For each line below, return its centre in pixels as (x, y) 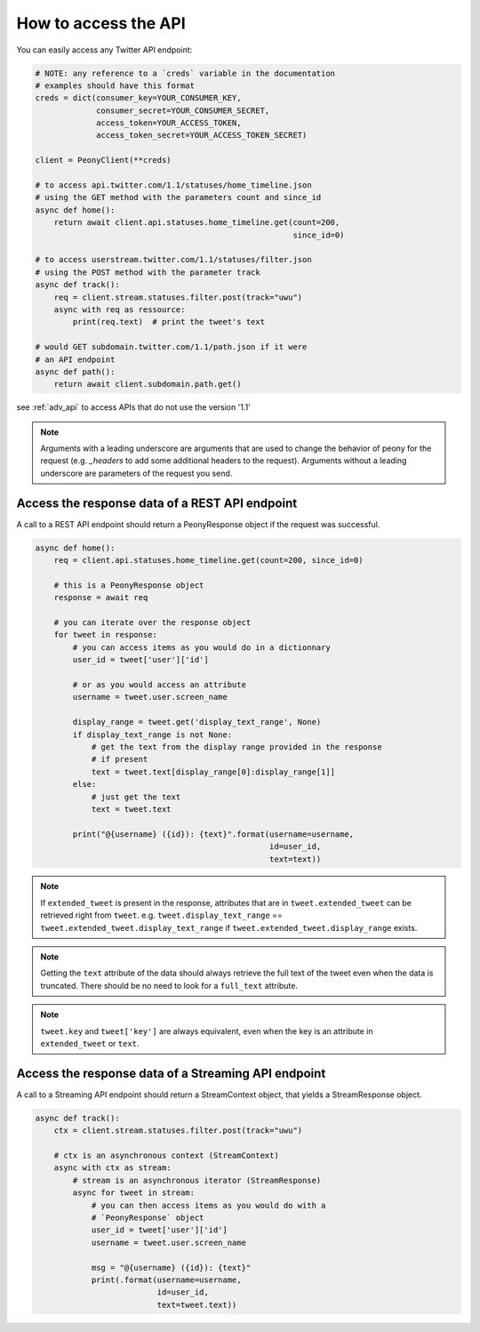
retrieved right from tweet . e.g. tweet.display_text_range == (162, 915)
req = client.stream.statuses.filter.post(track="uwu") (178, 297)
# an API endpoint (75, 359)
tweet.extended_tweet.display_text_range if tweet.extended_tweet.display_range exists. (229, 927)
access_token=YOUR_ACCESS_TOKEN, (169, 123)
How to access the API (101, 23)
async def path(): (75, 372)
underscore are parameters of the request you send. (136, 473)
